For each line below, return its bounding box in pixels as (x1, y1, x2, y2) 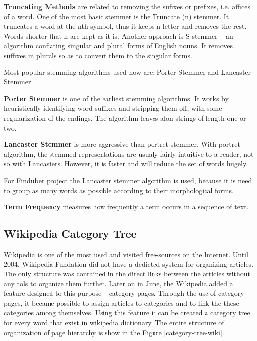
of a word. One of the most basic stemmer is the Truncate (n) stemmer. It (4, 11, 229, 21)
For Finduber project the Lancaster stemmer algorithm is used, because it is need (4, 175, 252, 185)
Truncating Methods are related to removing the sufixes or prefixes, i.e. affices (4, 1, 250, 11)
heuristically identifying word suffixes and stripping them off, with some (4, 103, 222, 113)
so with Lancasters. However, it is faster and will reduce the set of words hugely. (4, 158, 248, 169)
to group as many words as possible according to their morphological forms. (4, 185, 234, 195)
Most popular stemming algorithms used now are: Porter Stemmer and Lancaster (4, 67, 251, 77)
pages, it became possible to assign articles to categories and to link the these (4, 297, 239, 308)
